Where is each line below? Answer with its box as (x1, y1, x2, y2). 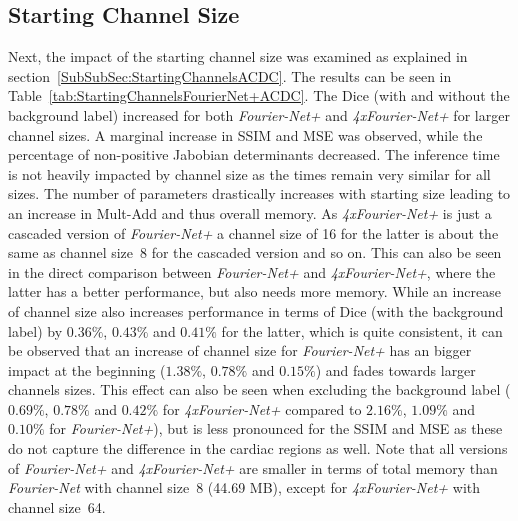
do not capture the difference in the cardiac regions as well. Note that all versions (8, 438, 508, 459)
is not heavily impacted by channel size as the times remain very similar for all (8, 163, 491, 184)
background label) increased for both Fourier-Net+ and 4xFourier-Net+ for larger (8, 104, 510, 125)
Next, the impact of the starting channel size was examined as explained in (8, 46, 468, 67)
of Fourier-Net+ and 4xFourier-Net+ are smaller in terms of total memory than (8, 457, 498, 478)
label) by (8, 320, 63, 341)
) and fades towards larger (315, 359, 476, 380)
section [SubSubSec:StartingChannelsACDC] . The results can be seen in (8, 65, 452, 86)
